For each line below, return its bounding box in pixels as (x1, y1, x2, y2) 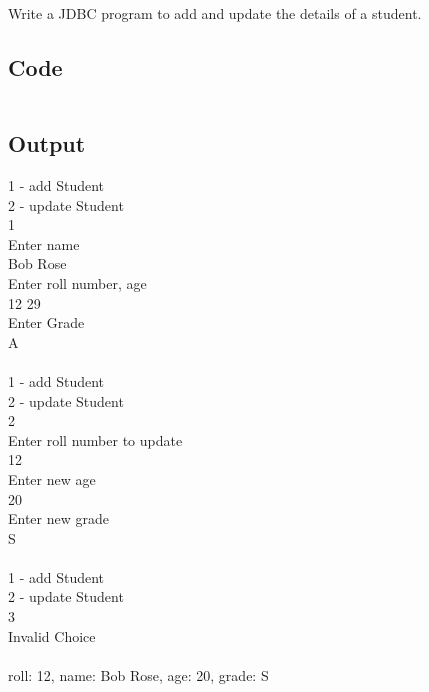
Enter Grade (8, 312, 85, 333)
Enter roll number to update (8, 429, 183, 450)
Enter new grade (8, 508, 109, 529)
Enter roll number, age (8, 272, 147, 293)
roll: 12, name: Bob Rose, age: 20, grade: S (8, 664, 269, 685)
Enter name (8, 233, 80, 254)
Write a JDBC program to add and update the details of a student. (8, 3, 422, 23)
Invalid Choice (8, 625, 96, 646)
